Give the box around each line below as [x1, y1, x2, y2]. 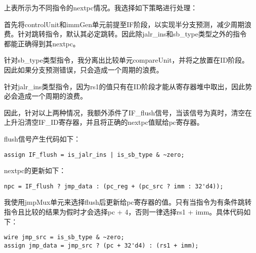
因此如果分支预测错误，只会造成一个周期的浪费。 [4, 64, 163, 74]
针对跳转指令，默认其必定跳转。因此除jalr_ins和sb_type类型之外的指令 [17, 29, 247, 39]
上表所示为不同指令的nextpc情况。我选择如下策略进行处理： [4, 2, 198, 12]
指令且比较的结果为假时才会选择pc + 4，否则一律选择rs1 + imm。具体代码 [4, 207, 244, 217]
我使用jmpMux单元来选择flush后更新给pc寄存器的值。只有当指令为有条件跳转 [4, 197, 252, 207]
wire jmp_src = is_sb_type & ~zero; [4, 234, 125, 241]
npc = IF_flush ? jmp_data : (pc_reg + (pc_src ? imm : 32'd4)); [4, 182, 223, 190]
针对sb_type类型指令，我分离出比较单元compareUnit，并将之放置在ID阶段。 [4, 55, 249, 65]
